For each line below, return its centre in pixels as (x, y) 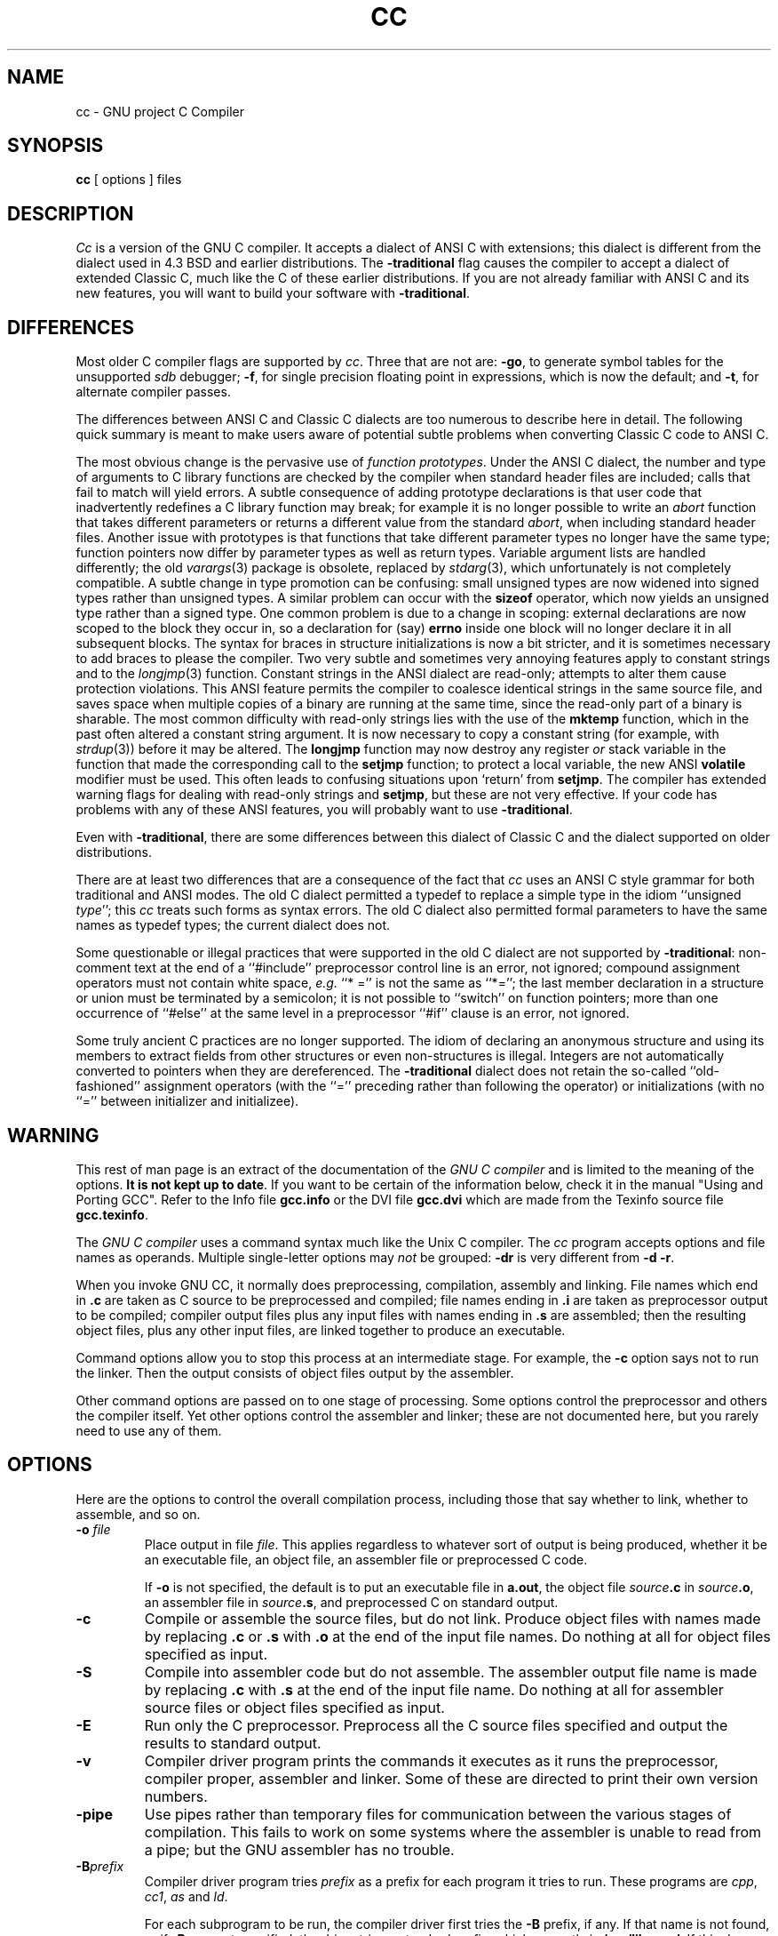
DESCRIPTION (71, 213)
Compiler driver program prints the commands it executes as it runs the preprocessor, (431, 1760)
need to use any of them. (149, 1430)
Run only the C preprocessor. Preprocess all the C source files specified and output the (436, 1725)
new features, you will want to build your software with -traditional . (273, 293)
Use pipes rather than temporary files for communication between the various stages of (438, 1814)
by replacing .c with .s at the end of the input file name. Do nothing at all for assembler (434, 1689)
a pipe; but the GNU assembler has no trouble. (299, 1849)
